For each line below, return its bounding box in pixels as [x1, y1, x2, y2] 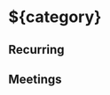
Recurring [8, 42, 65, 57]
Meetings [8, 71, 63, 86]
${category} [8, 7, 102, 27]
